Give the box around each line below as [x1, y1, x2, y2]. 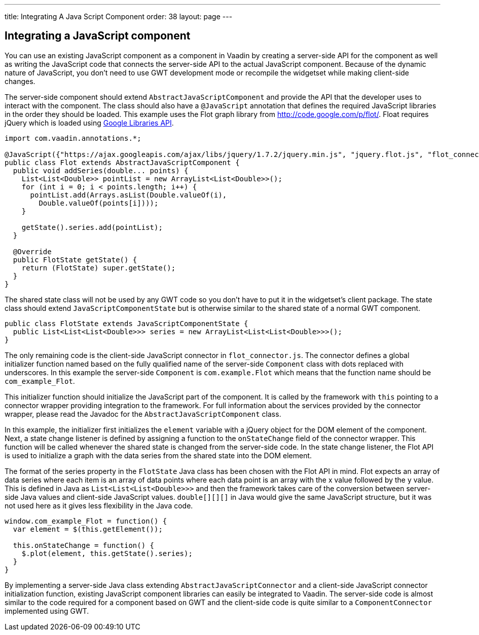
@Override [13, 247, 52, 256]
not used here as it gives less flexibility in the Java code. [5, 501, 193, 510]
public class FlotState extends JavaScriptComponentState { [5, 319, 248, 328]
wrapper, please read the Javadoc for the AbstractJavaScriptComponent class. [5, 409, 281, 418]
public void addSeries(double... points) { [13, 166, 189, 175]
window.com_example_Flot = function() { [5, 517, 167, 525]
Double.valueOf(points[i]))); [39, 199, 159, 207]
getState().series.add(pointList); [21, 223, 163, 231]
